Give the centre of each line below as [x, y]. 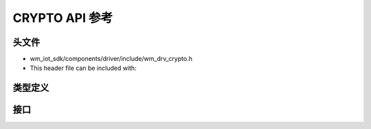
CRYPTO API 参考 [63, 18]
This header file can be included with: [83, 68]
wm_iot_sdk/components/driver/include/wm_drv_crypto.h [111, 59]
